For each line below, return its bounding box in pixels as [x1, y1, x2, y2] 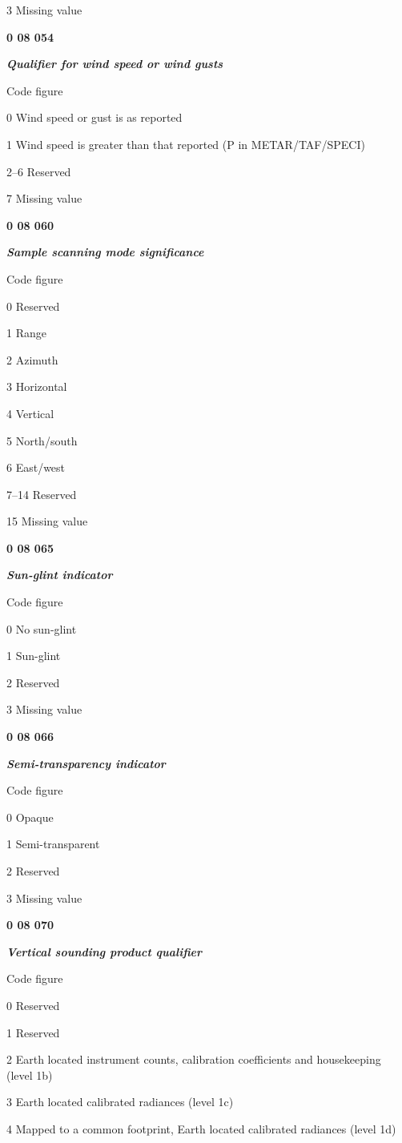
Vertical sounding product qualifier [6, 943, 203, 960]
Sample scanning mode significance [6, 243, 204, 260]
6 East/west [6, 459, 66, 476]
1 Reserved [6, 1024, 60, 1040]
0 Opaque [6, 808, 54, 825]
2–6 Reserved [6, 163, 71, 179]
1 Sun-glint [6, 647, 61, 664]
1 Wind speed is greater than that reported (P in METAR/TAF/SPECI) [6, 135, 365, 152]
